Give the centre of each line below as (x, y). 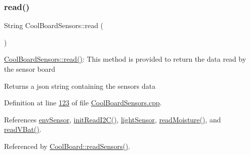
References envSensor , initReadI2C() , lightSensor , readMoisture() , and (113, 119)
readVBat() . (23, 129)
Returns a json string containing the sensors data (80, 86)
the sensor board (30, 69)
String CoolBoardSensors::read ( (54, 25)
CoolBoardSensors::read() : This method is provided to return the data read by (125, 59)
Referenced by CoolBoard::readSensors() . (67, 146)
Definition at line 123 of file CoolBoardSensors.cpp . (83, 103)
